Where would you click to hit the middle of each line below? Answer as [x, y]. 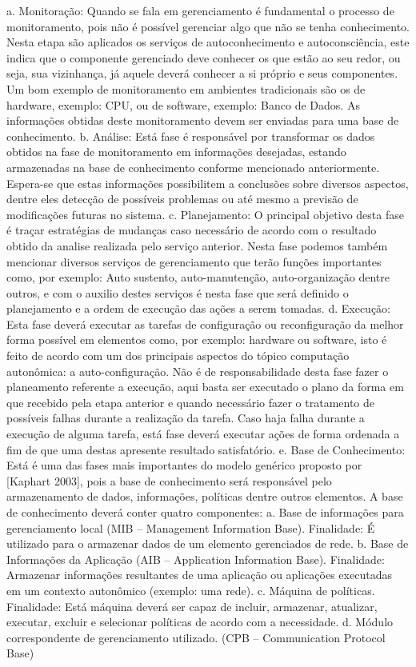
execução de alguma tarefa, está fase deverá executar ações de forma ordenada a [203, 434]
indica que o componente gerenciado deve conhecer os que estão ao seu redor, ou [204, 57]
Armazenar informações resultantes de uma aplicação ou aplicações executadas [199, 575]
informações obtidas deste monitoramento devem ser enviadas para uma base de [203, 120]
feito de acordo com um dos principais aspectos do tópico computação [178, 355]
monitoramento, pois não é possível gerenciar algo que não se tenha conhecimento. [208, 26]
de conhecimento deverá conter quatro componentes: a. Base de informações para [205, 512]
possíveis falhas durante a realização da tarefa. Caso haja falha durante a [186, 418]
